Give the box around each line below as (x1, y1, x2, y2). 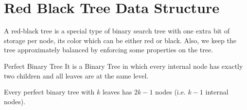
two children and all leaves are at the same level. (4, 70, 149, 80)
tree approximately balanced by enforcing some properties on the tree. (4, 45, 213, 55)
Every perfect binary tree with (4, 87, 95, 97)
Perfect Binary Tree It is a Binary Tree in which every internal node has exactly (4, 61, 243, 71)
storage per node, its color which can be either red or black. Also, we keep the (4, 35, 236, 45)
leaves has (102, 87, 132, 97)
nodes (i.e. (155, 87, 186, 97)
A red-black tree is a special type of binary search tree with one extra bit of (4, 26, 229, 36)
